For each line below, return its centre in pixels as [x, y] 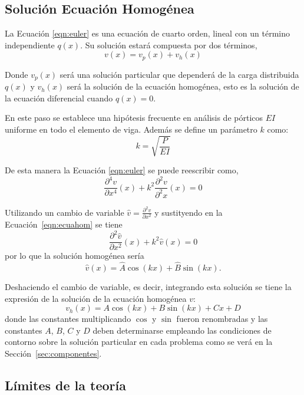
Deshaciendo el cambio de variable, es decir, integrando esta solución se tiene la [148, 287]
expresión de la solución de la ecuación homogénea [96, 298]
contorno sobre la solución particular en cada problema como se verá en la [139, 342]
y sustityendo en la [189, 212]
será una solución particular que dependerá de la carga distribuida [179, 74]
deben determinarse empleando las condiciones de [182, 330]
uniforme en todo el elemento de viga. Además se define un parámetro [131, 129]
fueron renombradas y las [222, 319]
